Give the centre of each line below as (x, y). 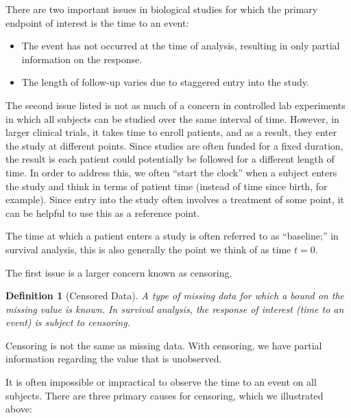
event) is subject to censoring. (68, 322)
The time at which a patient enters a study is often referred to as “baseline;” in (172, 236)
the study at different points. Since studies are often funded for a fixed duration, (174, 145)
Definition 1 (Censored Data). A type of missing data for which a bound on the (175, 295)
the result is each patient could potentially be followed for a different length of (170, 159)
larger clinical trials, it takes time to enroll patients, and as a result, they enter (171, 132)
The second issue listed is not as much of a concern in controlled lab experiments (175, 105)
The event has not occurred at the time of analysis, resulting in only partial (181, 46)
